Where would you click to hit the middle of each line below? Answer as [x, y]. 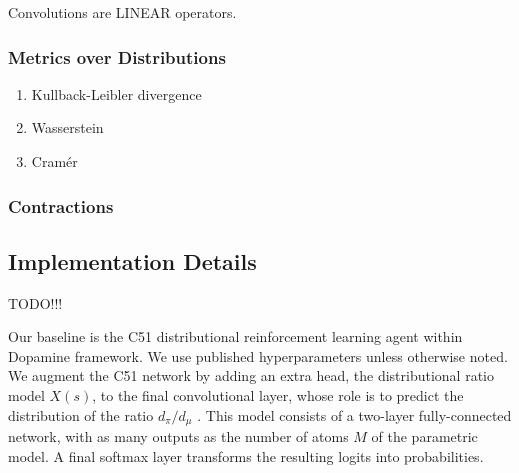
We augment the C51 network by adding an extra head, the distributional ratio [251, 375]
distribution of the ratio [81, 414]
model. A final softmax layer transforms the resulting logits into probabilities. [246, 455]
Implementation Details [132, 260]
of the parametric [424, 436]
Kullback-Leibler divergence [116, 93]
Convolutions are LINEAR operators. [122, 12]
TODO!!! [35, 302]
